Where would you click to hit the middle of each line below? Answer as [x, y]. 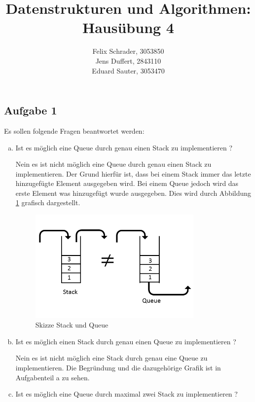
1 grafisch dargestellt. [48, 202]
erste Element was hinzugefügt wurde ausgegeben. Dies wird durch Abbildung [133, 193]
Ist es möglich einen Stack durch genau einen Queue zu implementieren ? [126, 341]
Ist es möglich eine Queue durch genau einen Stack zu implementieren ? [124, 147]
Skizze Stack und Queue [72, 325]
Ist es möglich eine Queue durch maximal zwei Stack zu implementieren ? [127, 394]
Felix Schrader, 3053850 [128, 51]
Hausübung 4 [128, 27]
